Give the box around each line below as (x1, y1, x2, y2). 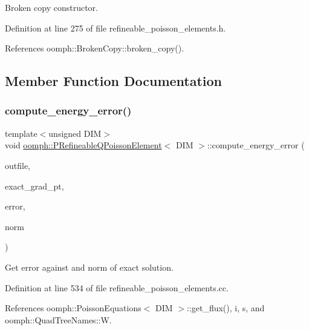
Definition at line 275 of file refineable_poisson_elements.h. (5, 21, 226, 34)
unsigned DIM (48, 127, 102, 139)
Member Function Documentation (5, 71, 223, 90)
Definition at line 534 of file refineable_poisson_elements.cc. (5, 281, 229, 294)
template (5, 127, 37, 139)
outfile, (5, 159, 31, 171)
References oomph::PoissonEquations (5, 302, 141, 314)
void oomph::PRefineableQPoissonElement (5, 139, 162, 151)
